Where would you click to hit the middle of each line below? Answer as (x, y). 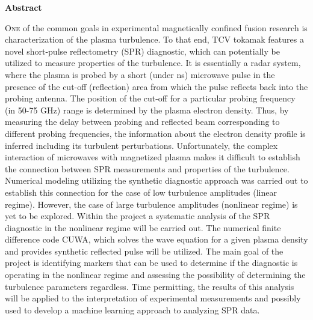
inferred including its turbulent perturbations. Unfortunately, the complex (141, 145)
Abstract (23, 7)
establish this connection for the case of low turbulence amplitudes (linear (141, 192)
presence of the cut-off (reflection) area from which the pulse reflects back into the (156, 86)
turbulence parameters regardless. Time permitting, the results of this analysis (150, 286)
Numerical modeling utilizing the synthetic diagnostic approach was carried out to (156, 180)
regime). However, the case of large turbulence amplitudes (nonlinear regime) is (151, 204)
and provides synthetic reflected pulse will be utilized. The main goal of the (144, 251)
